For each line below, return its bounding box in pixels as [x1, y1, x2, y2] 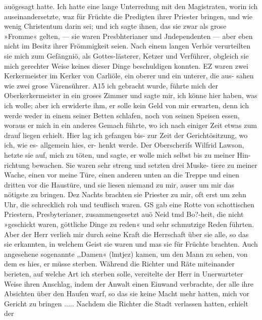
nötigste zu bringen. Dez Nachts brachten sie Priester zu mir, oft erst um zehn [4, 189, 246, 200]
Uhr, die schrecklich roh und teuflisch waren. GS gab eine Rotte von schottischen [4, 199, 254, 209]
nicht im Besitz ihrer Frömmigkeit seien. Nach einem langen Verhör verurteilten [4, 40, 251, 51]
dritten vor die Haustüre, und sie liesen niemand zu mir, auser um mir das [4, 179, 235, 190]
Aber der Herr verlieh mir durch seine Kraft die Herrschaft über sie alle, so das [4, 228, 249, 239]
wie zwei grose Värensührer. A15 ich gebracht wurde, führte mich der [4, 80, 218, 90]
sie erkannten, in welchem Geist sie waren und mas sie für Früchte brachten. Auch [4, 239, 258, 249]
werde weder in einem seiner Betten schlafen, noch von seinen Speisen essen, [4, 110, 240, 120]
